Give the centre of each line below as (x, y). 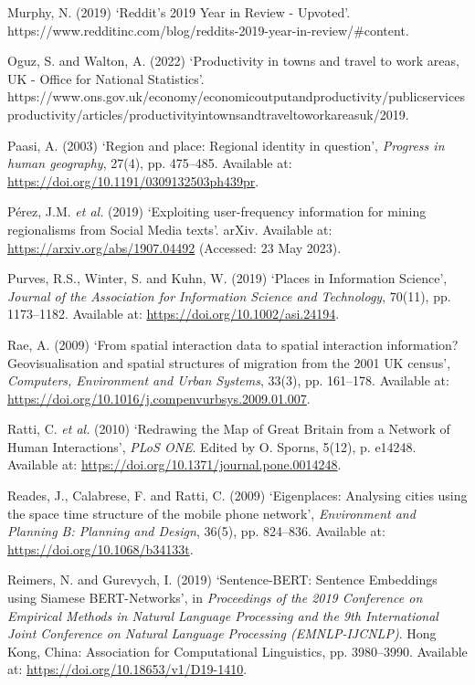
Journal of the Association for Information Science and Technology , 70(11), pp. (229, 295)
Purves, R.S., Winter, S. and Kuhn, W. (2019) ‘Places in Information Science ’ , (227, 278)
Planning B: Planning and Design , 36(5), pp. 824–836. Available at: (196, 531)
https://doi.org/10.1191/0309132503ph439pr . (133, 180)
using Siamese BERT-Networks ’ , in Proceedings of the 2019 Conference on (215, 598)
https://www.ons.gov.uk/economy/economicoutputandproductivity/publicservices (236, 96)
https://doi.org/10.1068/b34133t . (100, 548)
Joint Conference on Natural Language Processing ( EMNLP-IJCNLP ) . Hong (222, 633)
